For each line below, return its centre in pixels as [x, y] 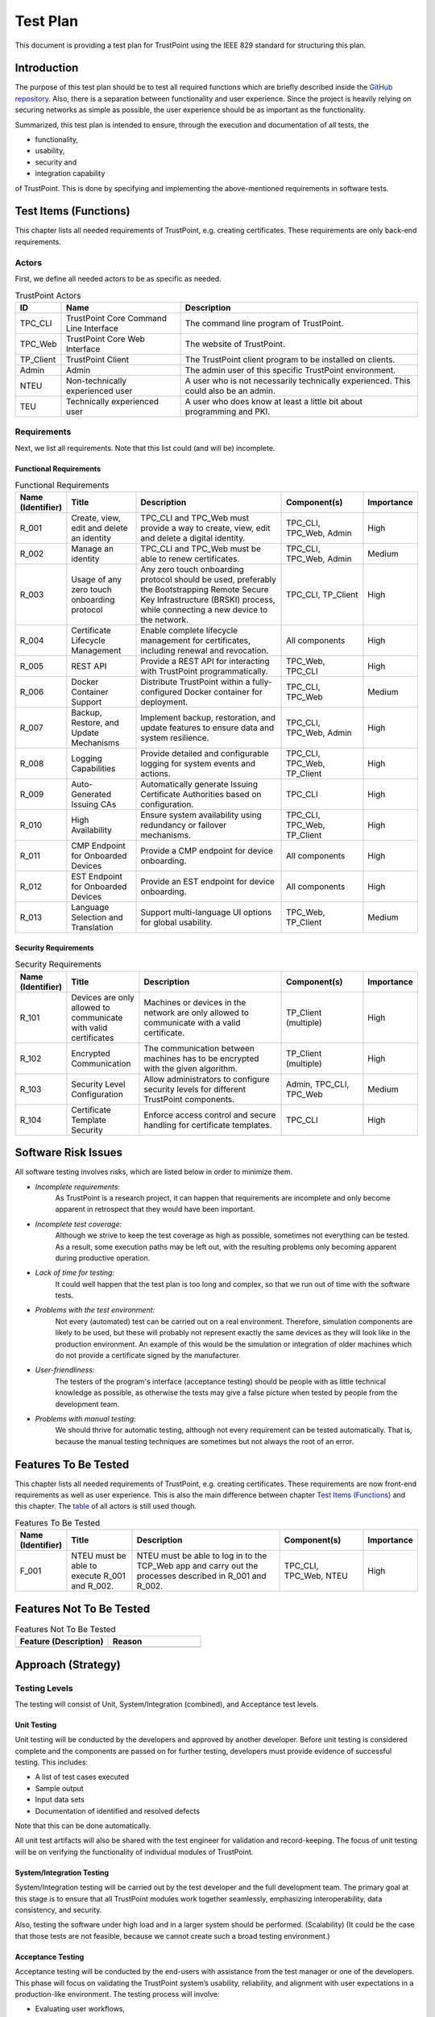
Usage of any [97, 579]
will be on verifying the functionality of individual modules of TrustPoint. [134, 1852]
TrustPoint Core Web [105, 339]
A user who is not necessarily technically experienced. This [298, 381]
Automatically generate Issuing [199, 784]
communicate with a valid [192, 1022]
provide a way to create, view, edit [205, 528]
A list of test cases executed [82, 1777]
